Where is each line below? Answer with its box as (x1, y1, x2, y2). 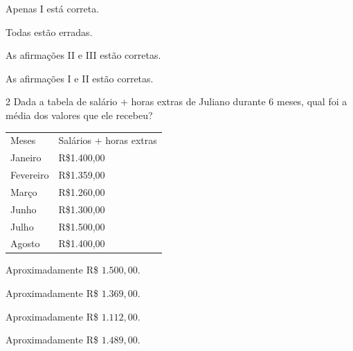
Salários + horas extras (58, 133, 157, 147)
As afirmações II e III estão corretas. (6, 48, 161, 62)
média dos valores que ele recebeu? (6, 107, 153, 122)
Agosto (10, 236, 40, 251)
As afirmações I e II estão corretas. (6, 71, 154, 85)
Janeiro (10, 150, 42, 165)
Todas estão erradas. (6, 24, 93, 39)
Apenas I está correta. (6, 1, 100, 15)
